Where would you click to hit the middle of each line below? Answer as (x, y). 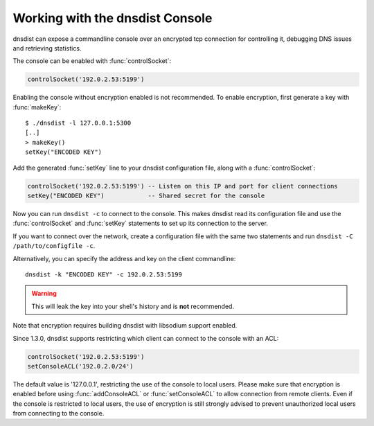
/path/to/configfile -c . (54, 246)
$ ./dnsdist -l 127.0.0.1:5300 (78, 123)
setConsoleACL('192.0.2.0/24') (81, 366)
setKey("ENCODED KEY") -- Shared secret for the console (146, 196)
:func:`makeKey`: (37, 107)
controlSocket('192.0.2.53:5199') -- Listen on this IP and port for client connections (183, 186)
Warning (44, 294)
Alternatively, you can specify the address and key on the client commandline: (124, 258)
